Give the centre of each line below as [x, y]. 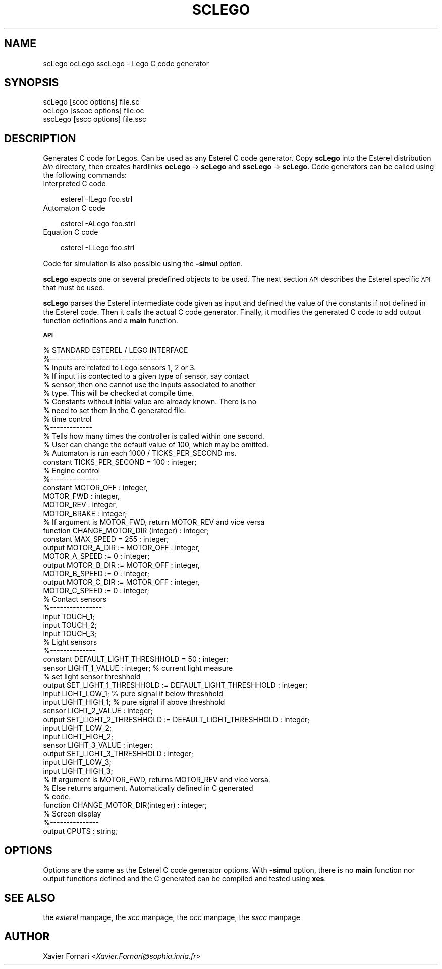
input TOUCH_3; [70, 634]
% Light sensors [70, 642]
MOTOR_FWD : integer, [81, 496]
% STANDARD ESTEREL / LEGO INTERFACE [116, 350]
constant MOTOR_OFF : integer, [95, 488]
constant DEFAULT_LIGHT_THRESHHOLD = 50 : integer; [136, 659]
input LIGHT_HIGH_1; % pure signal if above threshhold [134, 702]
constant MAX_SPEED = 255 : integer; [106, 539]
